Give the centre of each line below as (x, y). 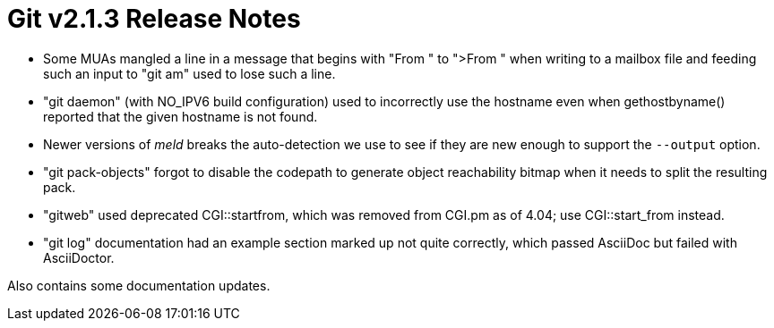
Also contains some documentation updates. (139, 285)
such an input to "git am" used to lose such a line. (189, 73)
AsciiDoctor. (79, 257)
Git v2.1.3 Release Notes (154, 19)
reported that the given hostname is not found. (181, 116)
